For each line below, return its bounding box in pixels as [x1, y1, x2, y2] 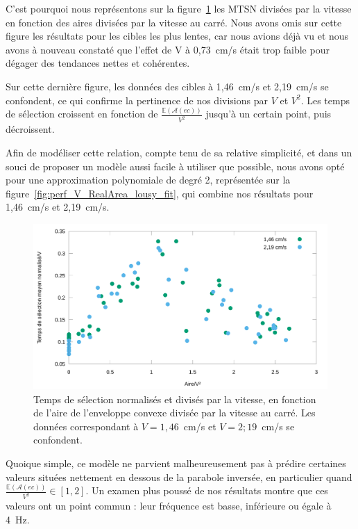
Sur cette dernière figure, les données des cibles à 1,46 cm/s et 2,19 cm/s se [6, 79, 329, 93]
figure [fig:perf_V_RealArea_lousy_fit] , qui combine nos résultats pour [6, 186, 314, 200]
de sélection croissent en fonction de [6, 106, 158, 121]
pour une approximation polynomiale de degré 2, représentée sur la [6, 172, 291, 187]
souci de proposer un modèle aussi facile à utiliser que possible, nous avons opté [6, 158, 345, 173]
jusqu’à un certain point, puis [205, 106, 332, 121]
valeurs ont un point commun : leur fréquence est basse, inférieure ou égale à [6, 498, 332, 513]
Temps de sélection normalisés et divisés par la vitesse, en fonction [33, 391, 316, 406]
